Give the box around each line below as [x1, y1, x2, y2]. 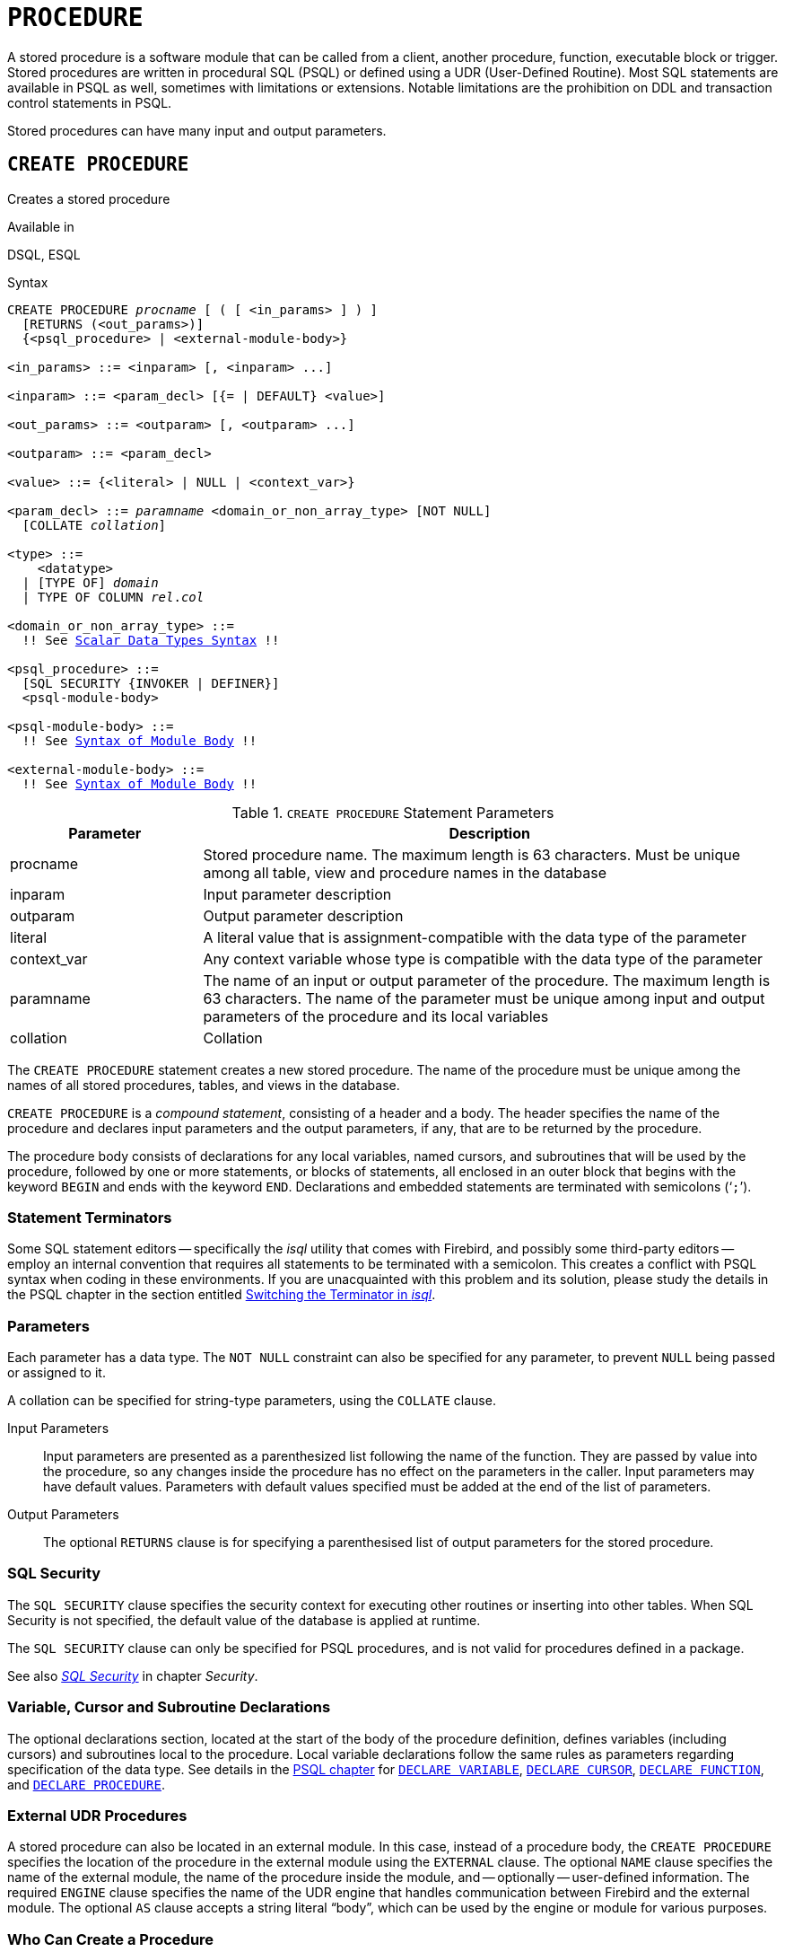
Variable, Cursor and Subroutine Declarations [7, 1698, 331, 1717]
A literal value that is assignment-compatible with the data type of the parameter [203, 928, 746, 946]
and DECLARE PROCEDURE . [7, 1776, 165, 1792]
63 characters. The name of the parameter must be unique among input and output [203, 989, 765, 1007]
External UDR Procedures [7, 1806, 188, 1825]
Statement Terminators [7, 1208, 172, 1227]
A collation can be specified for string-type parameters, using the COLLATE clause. [7, 1393, 496, 1409]
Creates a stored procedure [7, 190, 170, 207]
